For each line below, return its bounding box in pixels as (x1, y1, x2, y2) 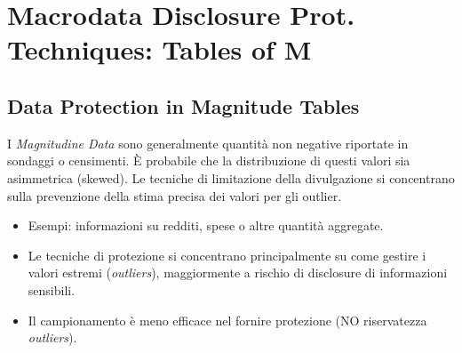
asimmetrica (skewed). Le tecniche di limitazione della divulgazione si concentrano (7, 168, 455, 187)
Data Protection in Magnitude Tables (7, 92, 360, 119)
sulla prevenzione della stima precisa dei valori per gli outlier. (7, 186, 342, 205)
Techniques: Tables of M (7, 31, 312, 68)
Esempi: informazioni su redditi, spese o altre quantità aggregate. (28, 216, 384, 235)
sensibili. (28, 280, 76, 299)
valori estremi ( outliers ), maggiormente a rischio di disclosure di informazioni (28, 263, 448, 282)
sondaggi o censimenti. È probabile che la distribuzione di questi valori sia (7, 151, 410, 170)
